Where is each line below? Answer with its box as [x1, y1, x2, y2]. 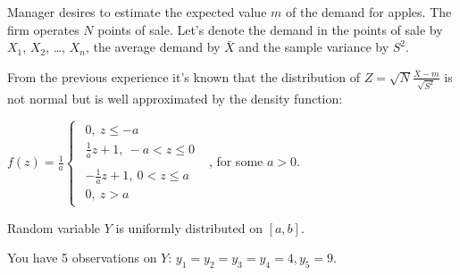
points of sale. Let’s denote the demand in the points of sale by [97, 20, 443, 38]
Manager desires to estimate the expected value [7, 3, 267, 21]
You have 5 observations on [7, 248, 157, 267]
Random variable [7, 218, 101, 237]
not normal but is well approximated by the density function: [7, 88, 343, 107]
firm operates [7, 20, 79, 38]
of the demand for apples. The [286, 3, 452, 21]
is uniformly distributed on [115, 218, 263, 237]
